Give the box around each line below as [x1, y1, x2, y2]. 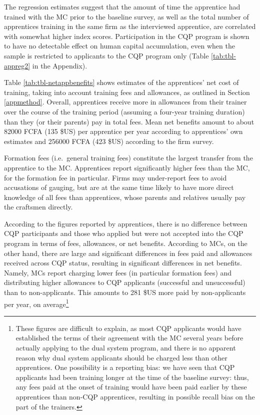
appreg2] [4, 60, 30, 70]
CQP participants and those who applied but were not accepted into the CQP [4, 228, 243, 238]
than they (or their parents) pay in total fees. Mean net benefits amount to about [4, 116, 254, 126]
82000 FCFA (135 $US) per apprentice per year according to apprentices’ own [4, 126, 243, 136]
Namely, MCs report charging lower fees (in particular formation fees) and [4, 267, 232, 277]
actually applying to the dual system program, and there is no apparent [15, 342, 236, 353]
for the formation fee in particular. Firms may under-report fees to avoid [4, 172, 227, 182]
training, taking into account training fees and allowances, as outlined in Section [4, 86, 250, 97]
